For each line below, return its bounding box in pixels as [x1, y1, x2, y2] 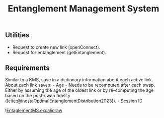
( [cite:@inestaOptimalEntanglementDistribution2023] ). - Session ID [5, 98, 143, 104]
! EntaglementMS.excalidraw [5, 108, 63, 114]
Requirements [5, 64, 50, 72]
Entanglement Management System [7, 3, 160, 14]
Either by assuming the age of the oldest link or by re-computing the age [5, 87, 154, 93]
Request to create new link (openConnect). [12, 44, 100, 50]
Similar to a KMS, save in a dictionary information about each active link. [5, 77, 153, 83]
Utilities [5, 31, 30, 40]
